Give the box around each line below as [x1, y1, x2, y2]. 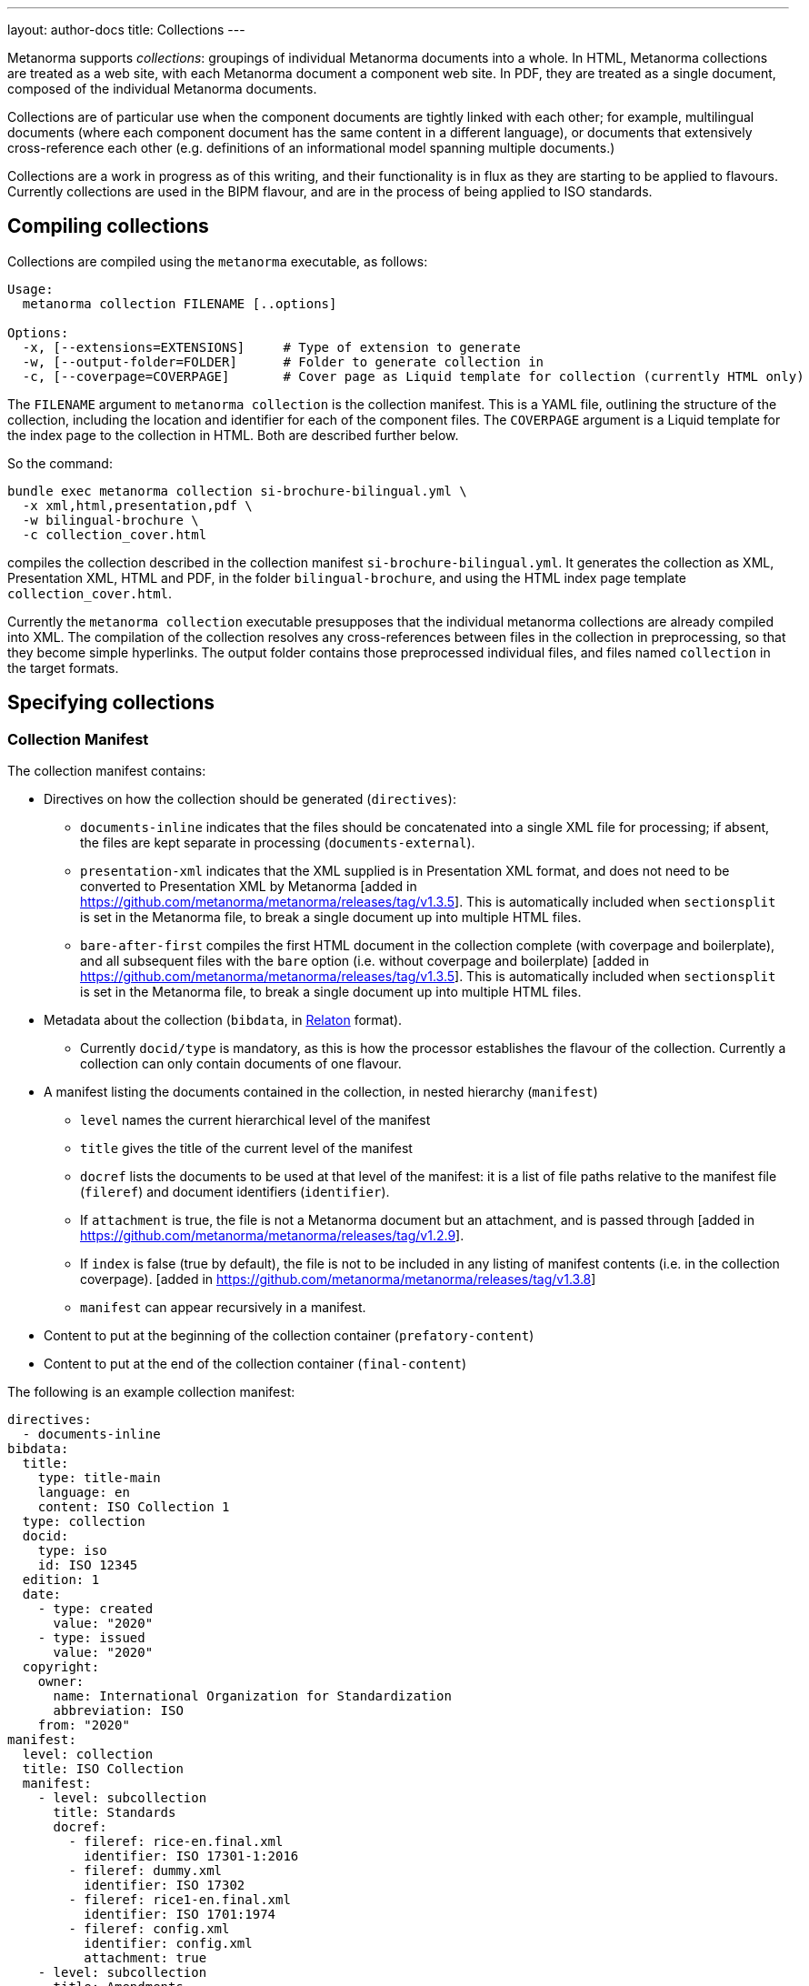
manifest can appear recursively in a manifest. [80, 1299, 366, 1316]
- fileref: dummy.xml [68, 1863, 223, 1879]
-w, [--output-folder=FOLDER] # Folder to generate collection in [22, 354, 544, 369]
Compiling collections [7, 215, 209, 238]
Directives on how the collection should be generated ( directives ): [44, 791, 456, 807]
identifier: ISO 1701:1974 [84, 1907, 276, 1922]
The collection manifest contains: [7, 763, 206, 779]
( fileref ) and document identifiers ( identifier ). [80, 1184, 390, 1200]
